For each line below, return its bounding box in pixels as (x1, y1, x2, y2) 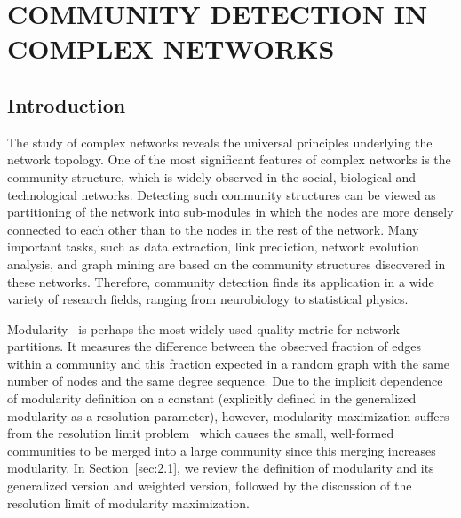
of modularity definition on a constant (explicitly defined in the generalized (7, 389, 417, 408)
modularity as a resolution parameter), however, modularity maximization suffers (7, 406, 449, 425)
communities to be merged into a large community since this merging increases (7, 441, 436, 459)
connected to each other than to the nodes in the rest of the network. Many (7, 219, 419, 238)
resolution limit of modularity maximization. (7, 493, 250, 512)
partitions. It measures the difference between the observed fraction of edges (7, 337, 422, 355)
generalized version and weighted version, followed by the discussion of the (7, 476, 412, 495)
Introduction (7, 91, 126, 118)
